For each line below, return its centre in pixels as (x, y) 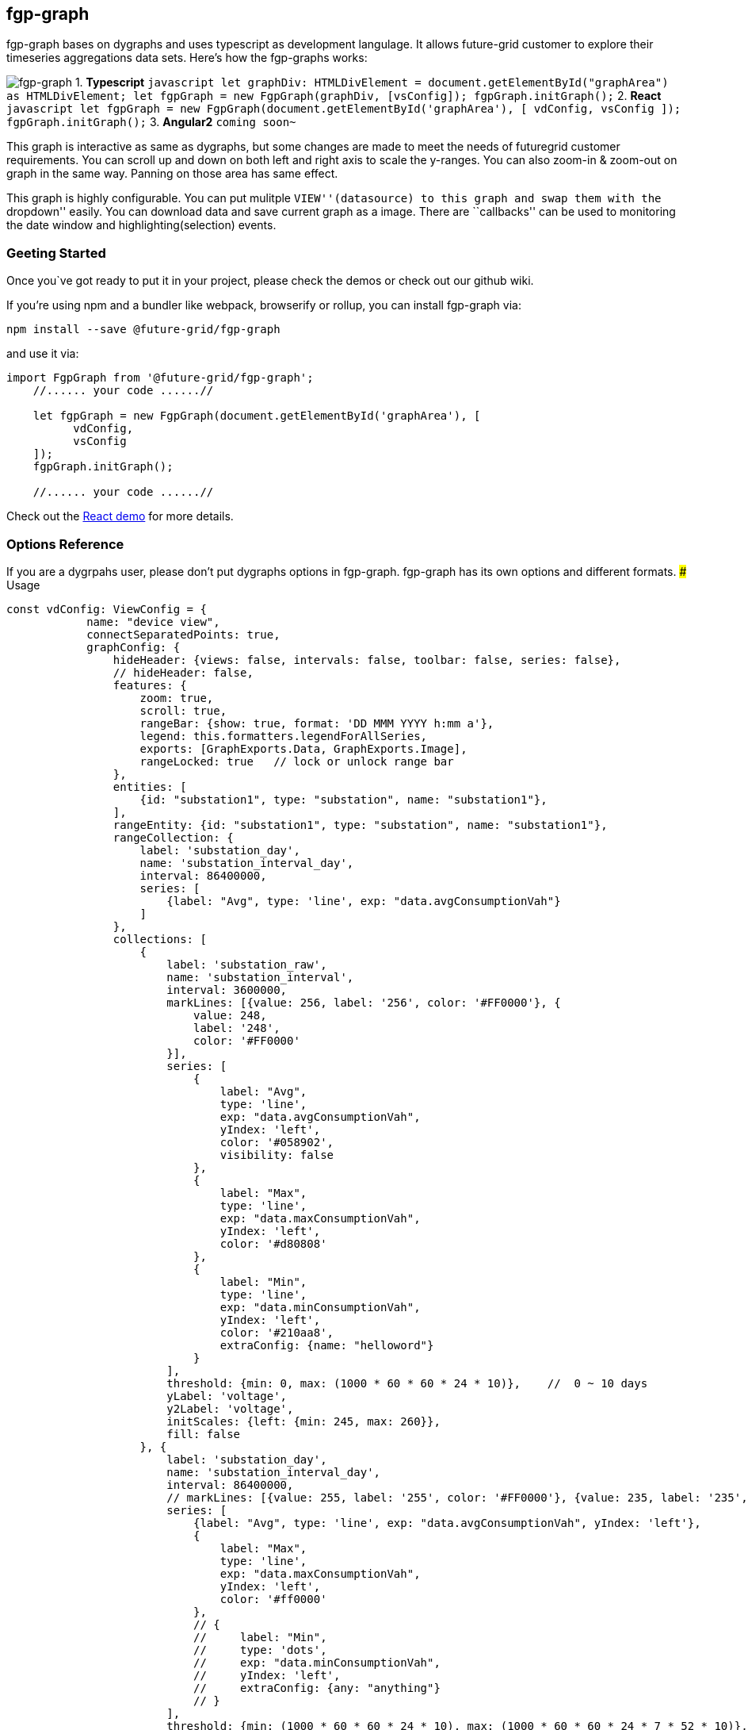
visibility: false (277, 1155)
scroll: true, (183, 710)
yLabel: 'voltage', (227, 1396)
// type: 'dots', (260, 1649)
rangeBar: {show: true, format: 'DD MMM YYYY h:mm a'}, (317, 723)
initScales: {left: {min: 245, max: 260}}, (303, 1421)
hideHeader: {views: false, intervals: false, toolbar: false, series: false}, (367, 660)
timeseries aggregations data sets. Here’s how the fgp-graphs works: (187, 58)
